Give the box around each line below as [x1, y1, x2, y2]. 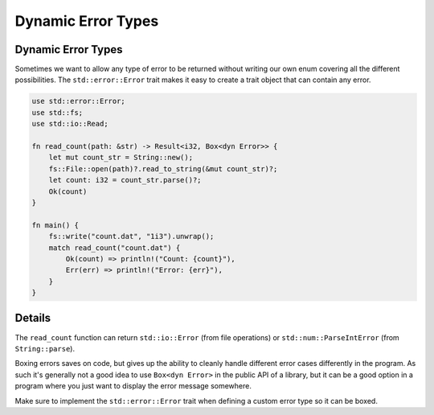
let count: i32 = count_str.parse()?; [48, 175, 202, 185]
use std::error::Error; [31, 97, 126, 106]
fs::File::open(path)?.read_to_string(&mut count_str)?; [48, 164, 278, 173]
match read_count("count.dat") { [48, 243, 181, 253]
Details [14, 311, 51, 325]
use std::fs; [31, 108, 84, 117]
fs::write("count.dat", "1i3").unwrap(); [48, 232, 215, 241]
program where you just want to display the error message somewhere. [14, 381, 252, 391]
